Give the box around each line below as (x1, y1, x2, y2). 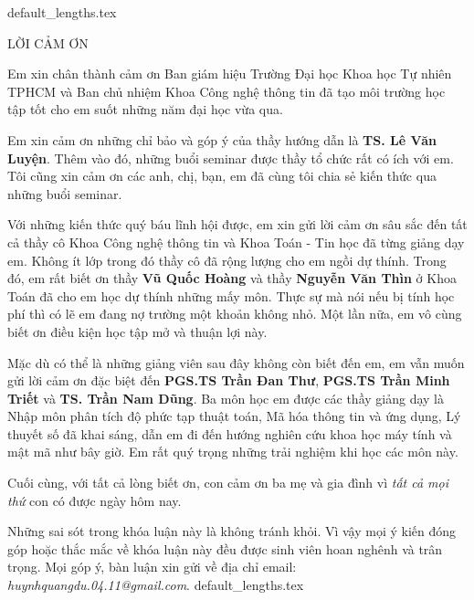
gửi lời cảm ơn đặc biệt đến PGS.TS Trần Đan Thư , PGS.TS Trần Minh (7, 371, 450, 390)
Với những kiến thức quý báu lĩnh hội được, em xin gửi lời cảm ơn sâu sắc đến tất (7, 215, 468, 234)
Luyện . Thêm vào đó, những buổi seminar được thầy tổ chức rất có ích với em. (7, 148, 454, 167)
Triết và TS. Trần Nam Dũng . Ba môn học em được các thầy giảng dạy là (7, 388, 444, 407)
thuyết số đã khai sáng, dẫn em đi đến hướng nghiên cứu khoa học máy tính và (7, 424, 452, 443)
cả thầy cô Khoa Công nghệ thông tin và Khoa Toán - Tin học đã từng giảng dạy (7, 232, 465, 251)
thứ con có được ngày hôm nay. (7, 490, 182, 510)
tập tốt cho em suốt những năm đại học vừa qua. (7, 100, 283, 119)
